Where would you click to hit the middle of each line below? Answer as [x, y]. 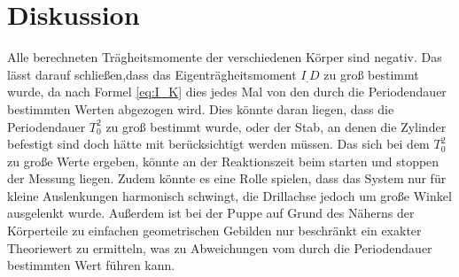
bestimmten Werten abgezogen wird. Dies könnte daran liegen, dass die [201, 108]
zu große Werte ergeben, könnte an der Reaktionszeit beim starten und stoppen [223, 161]
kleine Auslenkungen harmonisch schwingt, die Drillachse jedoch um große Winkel [229, 195]
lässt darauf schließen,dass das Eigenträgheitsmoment [152, 74]
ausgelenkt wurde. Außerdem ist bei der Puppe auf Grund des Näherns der [211, 213]
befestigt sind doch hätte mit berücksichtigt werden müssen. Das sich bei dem [218, 144]
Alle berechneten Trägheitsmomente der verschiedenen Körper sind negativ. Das [225, 57]
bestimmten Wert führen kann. [91, 265]
